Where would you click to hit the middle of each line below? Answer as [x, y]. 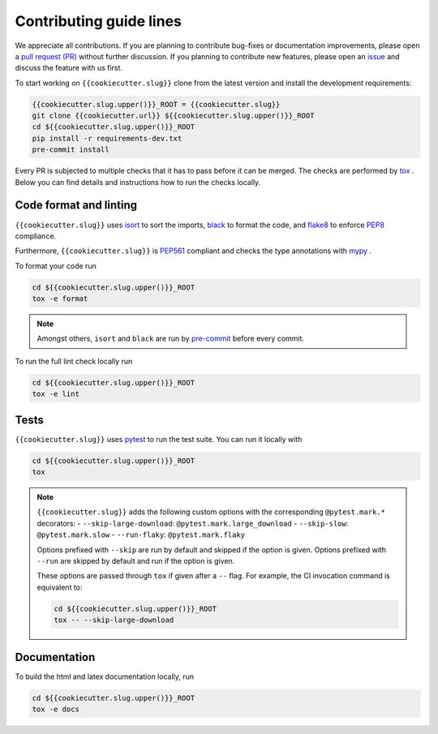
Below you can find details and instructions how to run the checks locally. [138, 182]
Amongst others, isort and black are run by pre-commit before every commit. [170, 339]
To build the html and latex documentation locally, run [105, 676]
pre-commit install [71, 150]
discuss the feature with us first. [69, 68]
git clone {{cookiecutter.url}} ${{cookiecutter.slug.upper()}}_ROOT [173, 116]
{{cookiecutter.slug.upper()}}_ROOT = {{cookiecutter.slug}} [156, 104]
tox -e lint [56, 394]
